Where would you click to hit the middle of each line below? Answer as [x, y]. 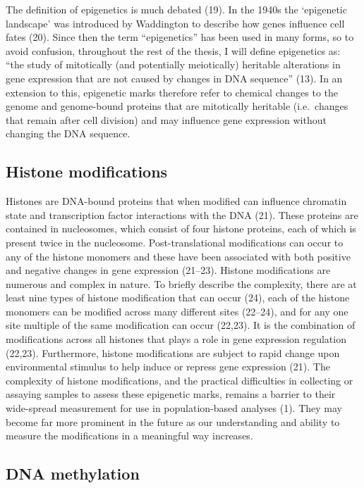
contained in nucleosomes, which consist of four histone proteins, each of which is [181, 229]
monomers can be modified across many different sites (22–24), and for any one [177, 311]
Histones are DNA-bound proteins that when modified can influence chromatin [176, 201]
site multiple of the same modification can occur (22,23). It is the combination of [181, 325]
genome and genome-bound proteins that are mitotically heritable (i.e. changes [177, 106]
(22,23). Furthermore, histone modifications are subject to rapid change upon [173, 352]
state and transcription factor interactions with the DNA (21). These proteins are [182, 214]
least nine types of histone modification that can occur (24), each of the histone [178, 298]
